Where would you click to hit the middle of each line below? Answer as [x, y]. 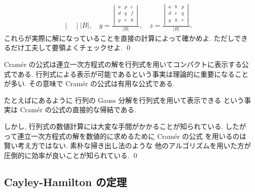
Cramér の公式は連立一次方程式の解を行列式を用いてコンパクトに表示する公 [127, 64]
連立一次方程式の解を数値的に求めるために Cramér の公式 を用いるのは [132, 136]
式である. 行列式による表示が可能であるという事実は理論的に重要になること [126, 74]
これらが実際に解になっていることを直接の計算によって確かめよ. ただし [119, 38]
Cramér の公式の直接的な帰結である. [78, 110]
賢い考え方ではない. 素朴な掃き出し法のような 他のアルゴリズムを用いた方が [127, 145]
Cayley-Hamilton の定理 [65, 181]
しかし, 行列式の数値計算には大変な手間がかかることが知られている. [114, 126]
